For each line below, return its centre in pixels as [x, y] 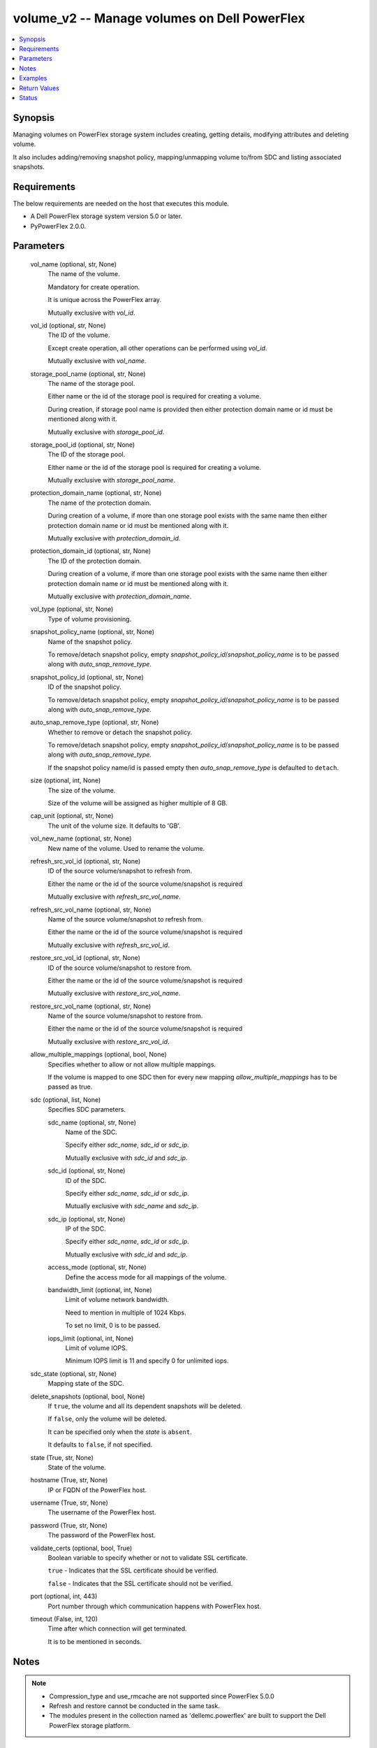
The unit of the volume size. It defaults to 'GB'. [114, 826]
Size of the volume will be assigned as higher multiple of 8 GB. [138, 803]
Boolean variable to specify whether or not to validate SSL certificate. [148, 1558]
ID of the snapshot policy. [84, 687]
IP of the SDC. [86, 1229]
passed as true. [70, 1087]
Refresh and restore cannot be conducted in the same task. [134, 1705]
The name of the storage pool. [91, 383]
